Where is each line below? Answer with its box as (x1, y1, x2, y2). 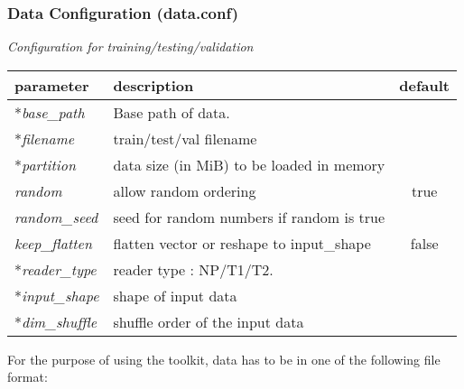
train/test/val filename (113, 127, 257, 149)
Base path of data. (113, 101, 230, 123)
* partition (14, 153, 76, 175)
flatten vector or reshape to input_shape (113, 232, 371, 254)
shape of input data (113, 284, 237, 306)
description (113, 74, 194, 96)
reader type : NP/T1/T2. (113, 258, 274, 280)
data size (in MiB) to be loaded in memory (113, 153, 385, 175)
